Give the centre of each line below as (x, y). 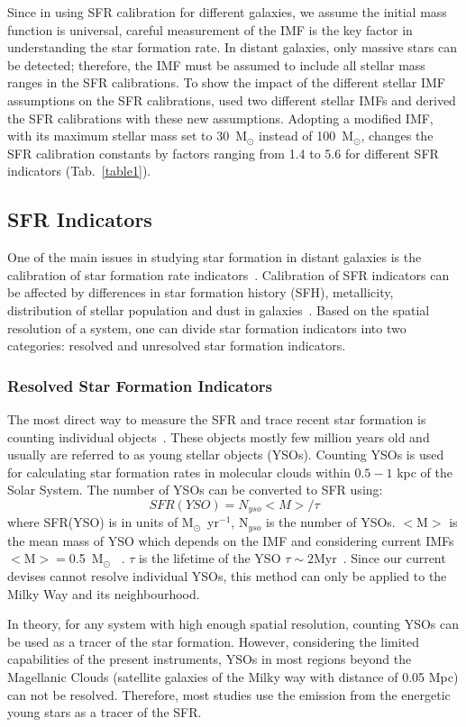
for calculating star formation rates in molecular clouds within (179, 472)
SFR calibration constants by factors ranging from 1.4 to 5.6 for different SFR (223, 153)
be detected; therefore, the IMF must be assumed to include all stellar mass (216, 64)
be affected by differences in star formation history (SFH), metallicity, (201, 292)
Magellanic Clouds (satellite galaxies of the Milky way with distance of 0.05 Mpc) (233, 676)
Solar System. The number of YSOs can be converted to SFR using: (195, 490)
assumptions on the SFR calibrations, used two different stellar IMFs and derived (232, 100)
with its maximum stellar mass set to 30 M (127, 136)
